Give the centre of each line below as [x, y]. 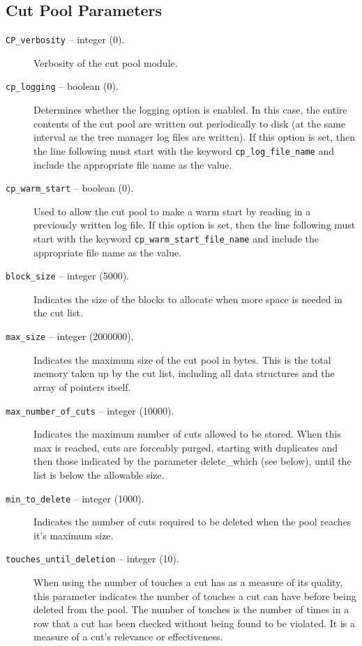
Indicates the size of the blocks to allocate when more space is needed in [188, 299]
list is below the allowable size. [99, 474]
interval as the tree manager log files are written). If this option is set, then [194, 137]
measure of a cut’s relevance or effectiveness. [128, 637]
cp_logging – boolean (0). [62, 86]
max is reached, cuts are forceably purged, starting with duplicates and [186, 447]
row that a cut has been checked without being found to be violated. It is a [195, 623]
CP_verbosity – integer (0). [65, 39]
